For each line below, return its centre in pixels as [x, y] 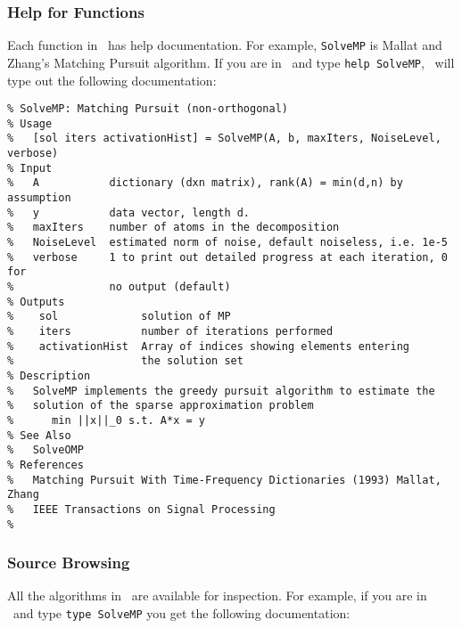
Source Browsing [69, 563]
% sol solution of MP [119, 317]
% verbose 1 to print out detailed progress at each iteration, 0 [227, 257]
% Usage [30, 123]
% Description [49, 375]
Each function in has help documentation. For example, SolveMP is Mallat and [225, 45]
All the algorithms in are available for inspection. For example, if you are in [217, 595]
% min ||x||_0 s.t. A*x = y [106, 420]
